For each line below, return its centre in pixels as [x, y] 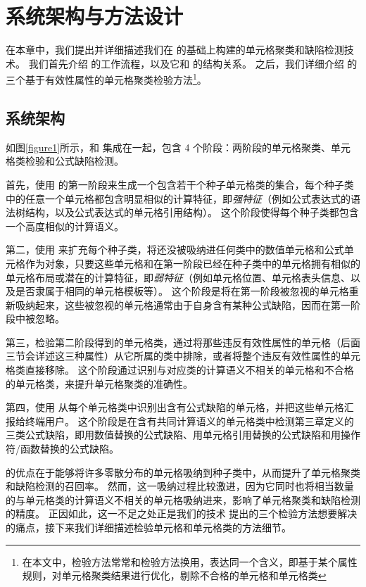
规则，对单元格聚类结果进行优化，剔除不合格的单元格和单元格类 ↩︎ [174, 575]
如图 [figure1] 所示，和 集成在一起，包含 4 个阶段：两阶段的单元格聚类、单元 [178, 147]
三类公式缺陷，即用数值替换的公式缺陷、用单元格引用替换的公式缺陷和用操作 [183, 435]
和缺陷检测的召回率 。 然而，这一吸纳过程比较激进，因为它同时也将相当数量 [180, 486]
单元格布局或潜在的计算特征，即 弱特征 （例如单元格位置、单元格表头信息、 [178, 277]
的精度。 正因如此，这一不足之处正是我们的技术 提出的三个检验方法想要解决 [182, 513]
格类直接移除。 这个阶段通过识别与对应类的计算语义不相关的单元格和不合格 [180, 370]
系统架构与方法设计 [95, 16]
